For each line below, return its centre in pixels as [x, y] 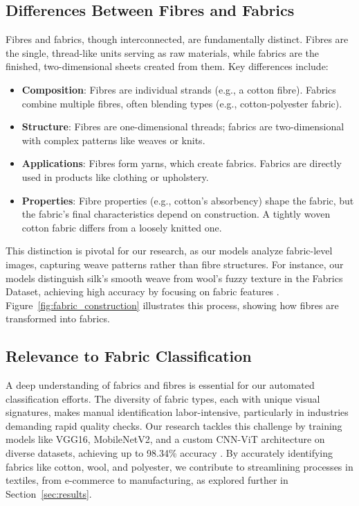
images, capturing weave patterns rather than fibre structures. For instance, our [175, 264]
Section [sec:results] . [49, 493]
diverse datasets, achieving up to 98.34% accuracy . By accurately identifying [169, 453]
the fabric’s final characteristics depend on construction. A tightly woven [176, 214]
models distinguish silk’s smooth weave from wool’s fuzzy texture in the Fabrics [174, 278]
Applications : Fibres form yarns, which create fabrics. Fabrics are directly [182, 163]
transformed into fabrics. [58, 319]
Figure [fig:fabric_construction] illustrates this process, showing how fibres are [172, 305]
